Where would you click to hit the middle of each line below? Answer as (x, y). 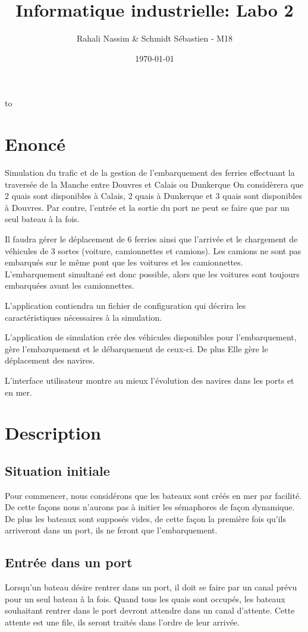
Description (53, 433)
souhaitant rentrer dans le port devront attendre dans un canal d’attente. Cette (150, 610)
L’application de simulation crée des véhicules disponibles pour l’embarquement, (151, 337)
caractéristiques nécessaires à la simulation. (84, 317)
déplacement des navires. (50, 360)
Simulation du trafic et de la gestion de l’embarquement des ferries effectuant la (150, 173)
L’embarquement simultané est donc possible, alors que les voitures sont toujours (152, 274)
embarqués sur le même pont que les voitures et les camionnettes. (124, 262)
